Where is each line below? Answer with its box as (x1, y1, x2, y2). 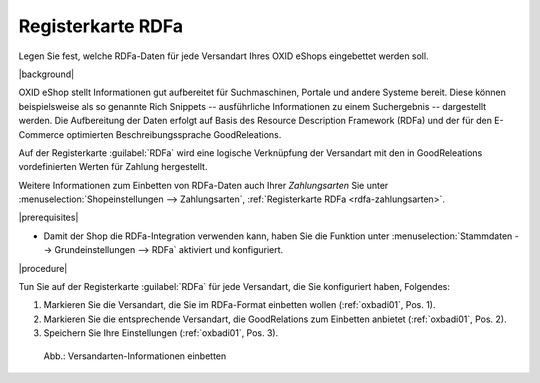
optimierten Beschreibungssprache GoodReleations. (66, 128, 282, 140)
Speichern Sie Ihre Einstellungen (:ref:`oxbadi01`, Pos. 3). (43, 327, 279, 339)
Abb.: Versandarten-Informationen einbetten (43, 350, 227, 362)
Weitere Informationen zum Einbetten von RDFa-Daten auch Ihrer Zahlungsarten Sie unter (18, 179, 389, 191)
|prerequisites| (18, 211, 79, 224)
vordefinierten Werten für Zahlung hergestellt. (18, 161, 208, 173)
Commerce (18, 128, 65, 140)
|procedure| (18, 262, 68, 274)
